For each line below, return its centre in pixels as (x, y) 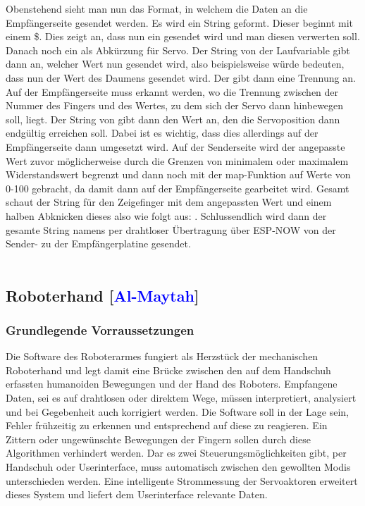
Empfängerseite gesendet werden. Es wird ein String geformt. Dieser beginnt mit (180, 22)
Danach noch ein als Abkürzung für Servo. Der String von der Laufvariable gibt (178, 50)
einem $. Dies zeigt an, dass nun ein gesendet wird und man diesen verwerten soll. (183, 36)
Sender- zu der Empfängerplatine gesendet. (98, 243)
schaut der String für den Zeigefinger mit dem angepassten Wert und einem (169, 202)
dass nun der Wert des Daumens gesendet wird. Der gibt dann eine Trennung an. (181, 77)
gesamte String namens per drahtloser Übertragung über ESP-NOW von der (171, 229)
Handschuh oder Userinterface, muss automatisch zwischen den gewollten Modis (178, 467)
